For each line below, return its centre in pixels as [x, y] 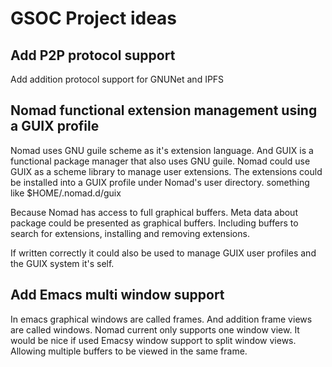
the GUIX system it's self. [62, 263]
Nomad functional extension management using [164, 110]
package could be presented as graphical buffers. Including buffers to [154, 223]
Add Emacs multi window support [117, 295]
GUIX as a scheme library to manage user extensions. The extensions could [166, 171]
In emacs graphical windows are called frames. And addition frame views [161, 319]
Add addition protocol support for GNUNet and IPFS [117, 79]
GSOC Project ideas [94, 18]
